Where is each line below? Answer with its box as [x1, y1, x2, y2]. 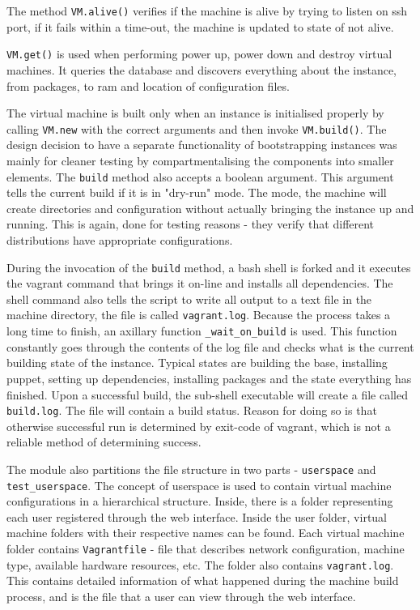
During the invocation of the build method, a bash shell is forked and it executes [6, 258, 411, 275]
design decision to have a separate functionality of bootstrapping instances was [6, 136, 397, 153]
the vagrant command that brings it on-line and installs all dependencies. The [6, 275, 393, 292]
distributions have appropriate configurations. [6, 231, 233, 248]
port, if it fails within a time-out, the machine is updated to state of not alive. [6, 18, 394, 35]
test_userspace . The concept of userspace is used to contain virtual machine [6, 476, 392, 493]
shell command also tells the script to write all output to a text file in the [6, 290, 372, 307]
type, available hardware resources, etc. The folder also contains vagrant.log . [6, 556, 394, 573]
